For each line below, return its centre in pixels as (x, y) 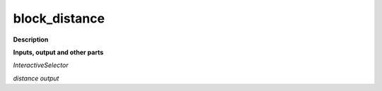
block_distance (59, 18)
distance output (36, 78)
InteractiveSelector (41, 65)
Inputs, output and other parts (58, 52)
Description (31, 40)
